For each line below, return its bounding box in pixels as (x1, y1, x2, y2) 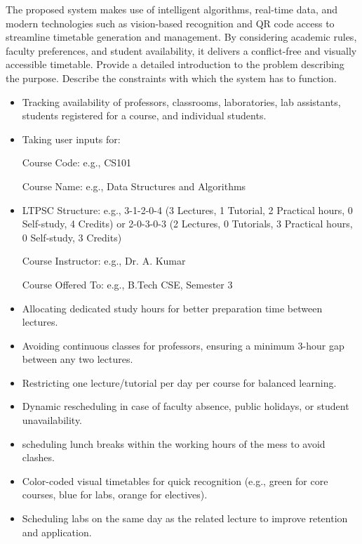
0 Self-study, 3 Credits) (22, 230, 122, 244)
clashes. (22, 450, 55, 465)
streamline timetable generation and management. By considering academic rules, (6, 29, 357, 44)
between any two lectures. (22, 352, 133, 366)
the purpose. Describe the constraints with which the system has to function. (6, 70, 337, 85)
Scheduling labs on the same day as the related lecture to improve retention (22, 511, 348, 526)
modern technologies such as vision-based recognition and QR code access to (6, 15, 335, 30)
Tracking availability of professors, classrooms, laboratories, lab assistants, (22, 94, 341, 109)
